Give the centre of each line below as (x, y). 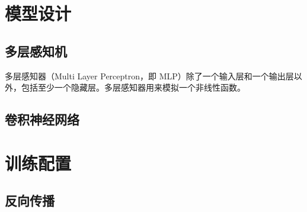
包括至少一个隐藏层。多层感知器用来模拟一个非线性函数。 (133, 87)
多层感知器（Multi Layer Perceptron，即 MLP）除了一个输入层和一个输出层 (149, 76)
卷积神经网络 (42, 119)
